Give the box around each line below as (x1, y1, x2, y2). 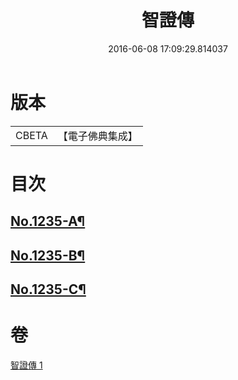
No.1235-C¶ (10, 281, 87, 298)
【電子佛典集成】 (57, 129, 138, 143)
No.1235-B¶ (10, 247, 86, 264)
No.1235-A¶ (10, 213, 86, 230)
